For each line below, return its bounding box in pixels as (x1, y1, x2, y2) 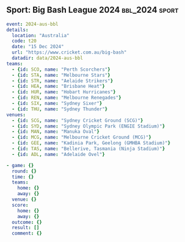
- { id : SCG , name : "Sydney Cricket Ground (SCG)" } (12, 117, 143, 124)
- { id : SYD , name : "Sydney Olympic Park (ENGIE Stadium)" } (12, 123, 165, 129)
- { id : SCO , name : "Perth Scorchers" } (12, 66, 111, 73)
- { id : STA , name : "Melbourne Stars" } (12, 72, 111, 78)
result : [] (12, 225, 40, 231)
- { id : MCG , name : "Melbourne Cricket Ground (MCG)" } (12, 134, 151, 141)
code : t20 (12, 38, 37, 44)
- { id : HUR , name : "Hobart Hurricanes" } (12, 89, 116, 95)
